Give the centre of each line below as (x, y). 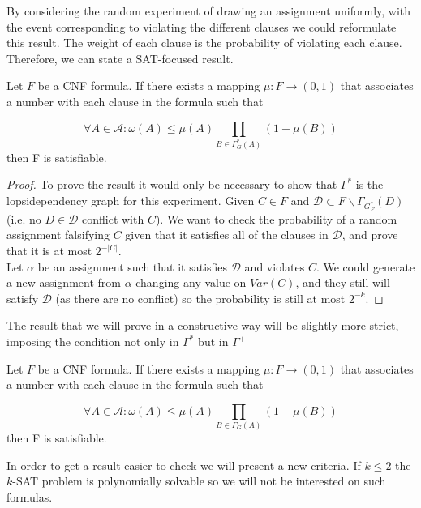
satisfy (23, 298)
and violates (275, 266)
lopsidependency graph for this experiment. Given (131, 200)
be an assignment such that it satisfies (133, 266)
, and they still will (343, 282)
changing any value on (191, 282)
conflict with (113, 218)
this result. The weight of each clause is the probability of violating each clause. (204, 43)
